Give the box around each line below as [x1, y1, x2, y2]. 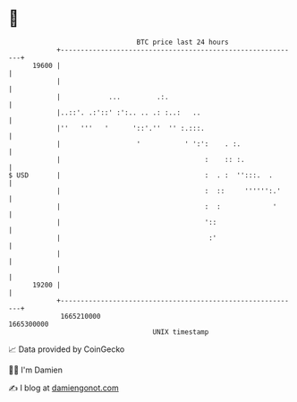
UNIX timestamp [152, 327, 209, 337]
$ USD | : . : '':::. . [8, 170, 274, 180]
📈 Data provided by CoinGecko [8, 344, 125, 355]
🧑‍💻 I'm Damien [8, 364, 64, 375]
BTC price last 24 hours [136, 38, 229, 47]
